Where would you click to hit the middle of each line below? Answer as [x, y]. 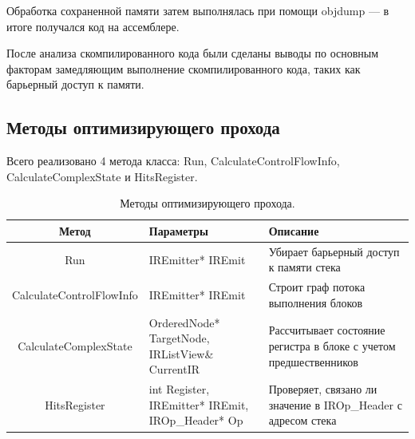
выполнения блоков [316, 302]
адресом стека [302, 420]
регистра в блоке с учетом [332, 346]
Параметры [178, 230]
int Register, [179, 389]
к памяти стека [304, 267]
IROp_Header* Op [196, 420]
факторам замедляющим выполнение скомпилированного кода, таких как [184, 68]
